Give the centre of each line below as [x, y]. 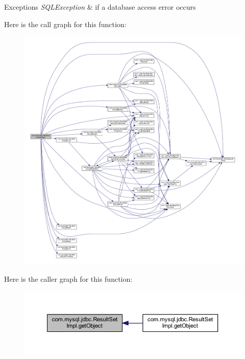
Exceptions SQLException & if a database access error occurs [100, 7]
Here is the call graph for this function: [65, 24]
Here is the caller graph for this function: [68, 279]
